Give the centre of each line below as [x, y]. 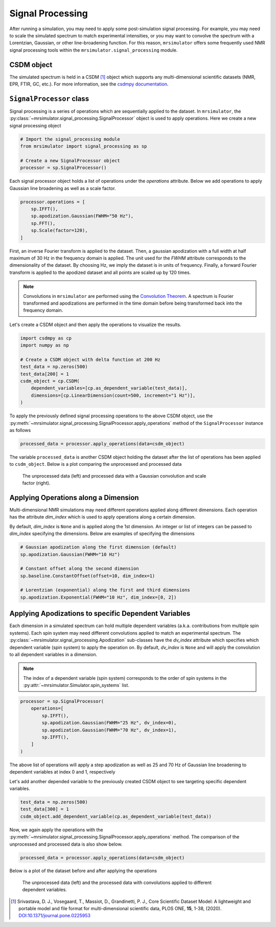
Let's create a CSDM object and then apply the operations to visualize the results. [95, 325]
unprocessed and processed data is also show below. [66, 844]
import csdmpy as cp [46, 338]
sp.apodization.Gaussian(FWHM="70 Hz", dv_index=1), [109, 730]
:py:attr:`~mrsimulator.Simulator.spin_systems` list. [76, 685]
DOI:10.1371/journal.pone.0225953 [54, 916]
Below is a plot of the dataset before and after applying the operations [83, 871]
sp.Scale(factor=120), [59, 231]
